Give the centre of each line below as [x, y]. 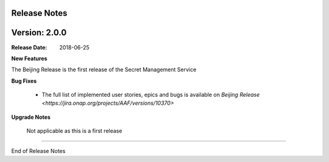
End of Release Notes [38, 151]
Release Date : [29, 47]
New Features [29, 58]
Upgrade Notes [31, 117]
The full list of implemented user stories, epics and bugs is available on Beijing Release [151, 95]
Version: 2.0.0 [39, 33]
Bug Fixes [24, 81]
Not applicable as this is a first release [74, 131]
